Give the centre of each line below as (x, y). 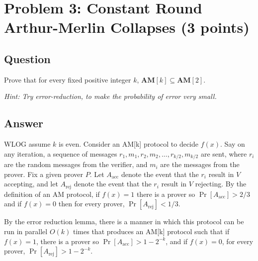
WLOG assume (27, 144)
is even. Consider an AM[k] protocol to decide (129, 144)
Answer (24, 123)
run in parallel (26, 231)
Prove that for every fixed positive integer (68, 79)
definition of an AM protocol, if (52, 194)
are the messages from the (200, 164)
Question (27, 58)
